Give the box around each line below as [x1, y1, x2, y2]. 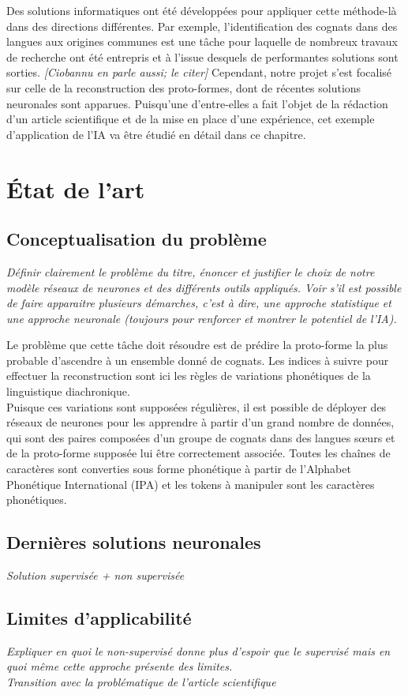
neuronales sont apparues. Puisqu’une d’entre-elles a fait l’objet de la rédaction [6, 95, 388, 111]
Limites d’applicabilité [6, 606, 192, 630]
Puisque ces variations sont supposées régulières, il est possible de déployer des [6, 398, 387, 415]
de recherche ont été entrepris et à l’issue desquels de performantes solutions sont [6, 48, 399, 65]
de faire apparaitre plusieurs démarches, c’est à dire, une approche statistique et [6, 295, 391, 311]
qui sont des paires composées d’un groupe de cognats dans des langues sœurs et [6, 429, 395, 445]
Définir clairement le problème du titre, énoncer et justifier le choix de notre [6, 263, 375, 280]
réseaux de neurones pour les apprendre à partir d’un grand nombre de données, [6, 414, 395, 430]
